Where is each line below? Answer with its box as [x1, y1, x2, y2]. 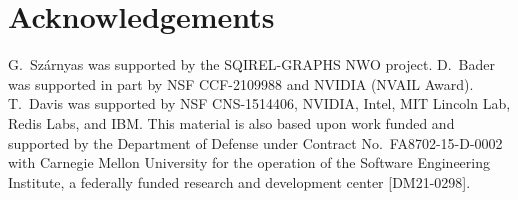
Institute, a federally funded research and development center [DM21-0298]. [8, 171, 471, 192]
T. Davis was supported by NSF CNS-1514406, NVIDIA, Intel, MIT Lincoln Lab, [8, 93, 511, 114]
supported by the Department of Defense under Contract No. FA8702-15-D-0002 [8, 132, 503, 153]
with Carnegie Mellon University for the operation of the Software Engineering [8, 152, 490, 173]
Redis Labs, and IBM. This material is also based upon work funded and [8, 112, 455, 133]
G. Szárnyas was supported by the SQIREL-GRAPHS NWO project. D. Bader [8, 54, 495, 75]
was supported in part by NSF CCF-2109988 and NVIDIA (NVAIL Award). [8, 73, 474, 94]
